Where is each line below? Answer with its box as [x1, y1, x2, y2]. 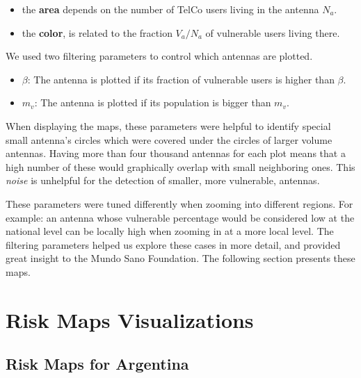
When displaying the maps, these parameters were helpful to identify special [6, 118, 331, 133]
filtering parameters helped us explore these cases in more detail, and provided [6, 237, 341, 252]
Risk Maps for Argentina [6, 353, 189, 375]
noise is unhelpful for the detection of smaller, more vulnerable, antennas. [6, 173, 320, 188]
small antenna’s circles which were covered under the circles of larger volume [6, 132, 332, 147]
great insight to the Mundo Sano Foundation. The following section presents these [6, 251, 355, 265]
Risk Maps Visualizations [6, 305, 254, 334]
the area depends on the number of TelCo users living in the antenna [22, 2, 319, 16]
